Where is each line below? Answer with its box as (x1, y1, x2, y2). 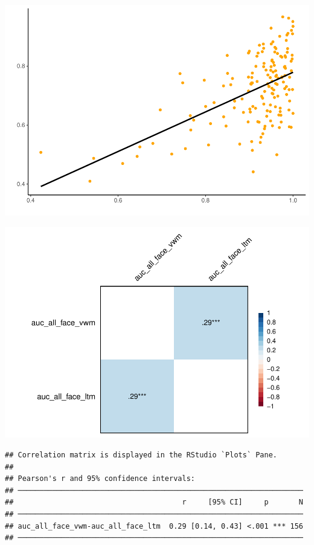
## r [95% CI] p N (5, 498, 303, 507)
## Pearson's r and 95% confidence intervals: (5, 474, 195, 483)
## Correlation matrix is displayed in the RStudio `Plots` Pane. (5, 451, 278, 460)
